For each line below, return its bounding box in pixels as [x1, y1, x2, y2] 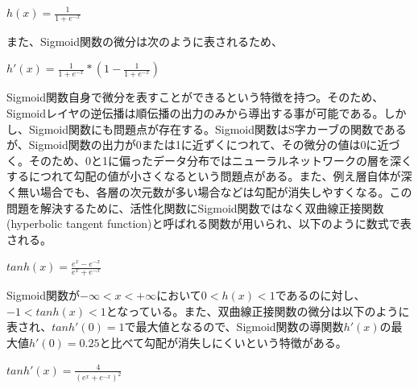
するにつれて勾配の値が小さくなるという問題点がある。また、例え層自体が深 [6, 168, 412, 184]
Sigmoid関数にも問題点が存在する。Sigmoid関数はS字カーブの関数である [28, 120, 407, 137]
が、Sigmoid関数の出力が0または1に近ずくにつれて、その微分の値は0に [6, 136, 378, 153]
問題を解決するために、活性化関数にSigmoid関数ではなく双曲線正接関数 [6, 199, 384, 216]
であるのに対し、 [275, 287, 366, 304]
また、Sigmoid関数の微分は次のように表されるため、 [6, 32, 283, 49]
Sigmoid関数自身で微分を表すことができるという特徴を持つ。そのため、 [6, 89, 384, 106]
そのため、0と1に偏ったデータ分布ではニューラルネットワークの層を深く [28, 151, 412, 168]
